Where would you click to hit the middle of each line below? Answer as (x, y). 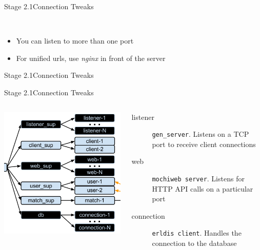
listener (143, 117)
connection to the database (194, 243)
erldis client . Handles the (197, 233)
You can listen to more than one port (75, 41)
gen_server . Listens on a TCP (201, 134)
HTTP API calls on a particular (203, 188)
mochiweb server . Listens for (198, 178)
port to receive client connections (204, 144)
